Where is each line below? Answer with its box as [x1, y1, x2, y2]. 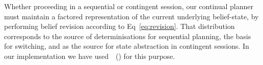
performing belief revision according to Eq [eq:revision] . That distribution [4, 21, 235, 31]
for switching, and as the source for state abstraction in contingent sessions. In [4, 41, 249, 51]
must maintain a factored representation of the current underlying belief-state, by [4, 11, 259, 21]
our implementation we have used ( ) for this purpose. [4, 50, 175, 61]
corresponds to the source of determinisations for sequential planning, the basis [4, 30, 251, 41]
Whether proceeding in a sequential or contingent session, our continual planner [4, 1, 253, 11]
